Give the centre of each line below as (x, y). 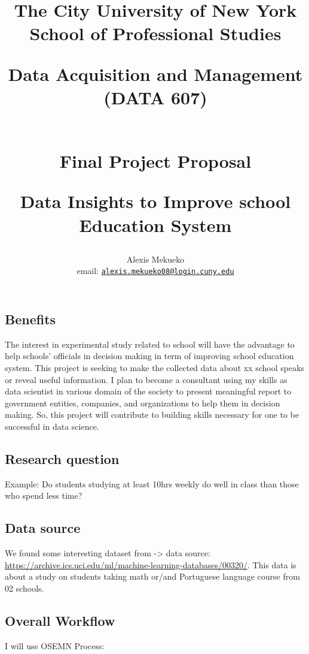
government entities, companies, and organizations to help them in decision (143, 403)
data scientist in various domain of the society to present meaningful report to (148, 391)
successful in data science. (52, 426)
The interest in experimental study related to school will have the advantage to (150, 344)
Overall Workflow (60, 620)
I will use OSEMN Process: (55, 645)
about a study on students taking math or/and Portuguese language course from (152, 576)
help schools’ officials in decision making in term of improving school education (149, 356)
